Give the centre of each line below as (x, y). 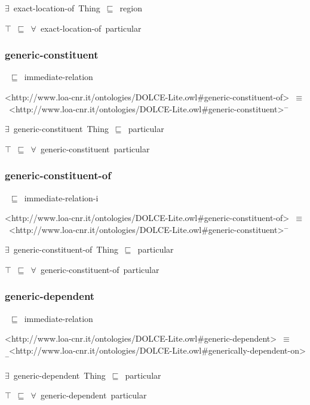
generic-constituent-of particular (100, 269)
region (131, 8)
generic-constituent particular (95, 148)
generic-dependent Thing (59, 375)
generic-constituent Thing (61, 129)
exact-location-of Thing (57, 8)
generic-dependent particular (93, 395)
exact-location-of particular (91, 28)
